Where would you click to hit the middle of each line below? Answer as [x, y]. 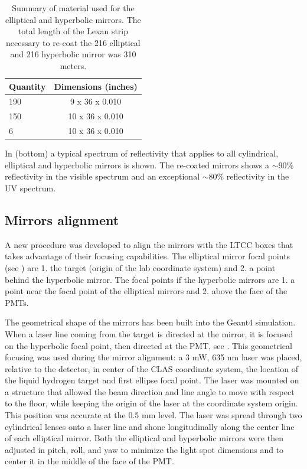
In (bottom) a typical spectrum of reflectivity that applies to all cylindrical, [142, 153]
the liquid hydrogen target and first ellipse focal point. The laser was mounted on [152, 380]
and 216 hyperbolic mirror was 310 [73, 54]
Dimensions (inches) [96, 86]
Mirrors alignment [62, 219]
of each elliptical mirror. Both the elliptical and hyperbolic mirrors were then [144, 438]
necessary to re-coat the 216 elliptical [73, 42]
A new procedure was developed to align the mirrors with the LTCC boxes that [149, 244]
